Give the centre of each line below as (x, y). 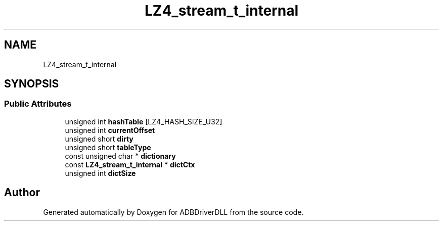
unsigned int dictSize (100, 173)
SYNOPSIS (32, 84)
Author (22, 193)
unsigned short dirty (99, 139)
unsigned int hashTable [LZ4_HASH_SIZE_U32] (144, 121)
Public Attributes (38, 104)
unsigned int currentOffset (110, 130)
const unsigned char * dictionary (120, 156)
